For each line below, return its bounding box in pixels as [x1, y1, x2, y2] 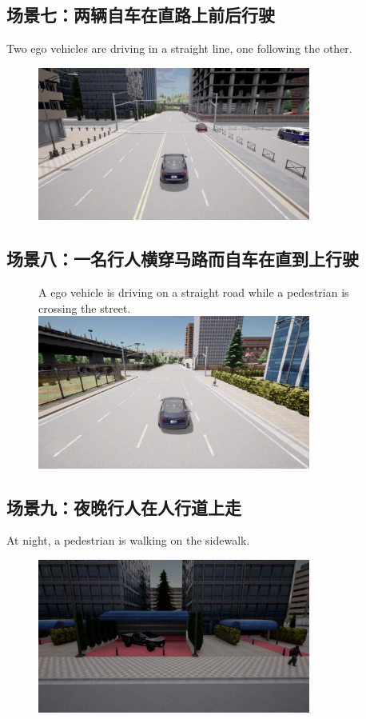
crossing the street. [38, 299, 131, 316]
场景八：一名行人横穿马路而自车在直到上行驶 [6, 246, 359, 271]
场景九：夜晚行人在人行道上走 [6, 494, 241, 519]
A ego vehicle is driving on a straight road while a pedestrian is [38, 284, 349, 301]
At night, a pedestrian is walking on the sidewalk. [6, 532, 250, 549]
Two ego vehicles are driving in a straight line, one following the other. [6, 40, 352, 57]
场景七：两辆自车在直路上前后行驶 [6, 2, 275, 27]
